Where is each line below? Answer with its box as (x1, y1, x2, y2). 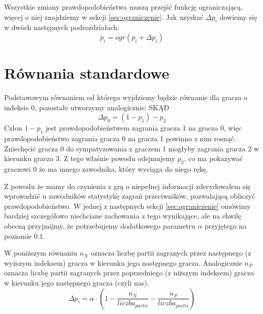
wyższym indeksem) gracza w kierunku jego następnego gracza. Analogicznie (4, 257, 242, 268)
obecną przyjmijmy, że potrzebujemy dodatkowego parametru (4, 221, 195, 231)
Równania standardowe (4, 62, 170, 83)
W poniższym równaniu (4, 247, 78, 258)
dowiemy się (219, 11, 257, 22)
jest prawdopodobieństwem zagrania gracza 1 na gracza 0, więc (46, 122, 242, 133)
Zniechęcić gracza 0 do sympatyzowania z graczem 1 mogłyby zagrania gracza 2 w (4, 143, 259, 153)
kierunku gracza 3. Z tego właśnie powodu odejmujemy (4, 153, 175, 164)
